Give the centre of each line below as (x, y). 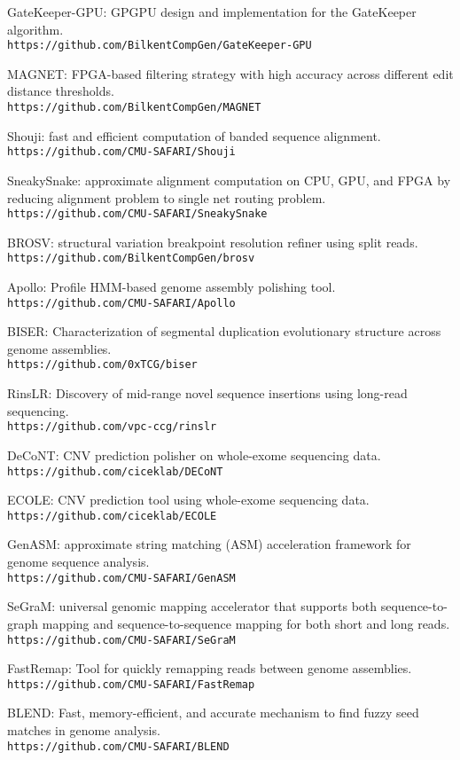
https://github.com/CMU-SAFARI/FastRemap (131, 684)
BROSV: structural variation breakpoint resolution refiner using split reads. (213, 242)
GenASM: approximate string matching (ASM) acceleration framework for (209, 544)
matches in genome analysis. (84, 730)
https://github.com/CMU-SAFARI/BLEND (118, 746)
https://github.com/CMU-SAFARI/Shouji (121, 152)
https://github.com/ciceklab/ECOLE (112, 516)
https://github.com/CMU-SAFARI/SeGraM (121, 640)
